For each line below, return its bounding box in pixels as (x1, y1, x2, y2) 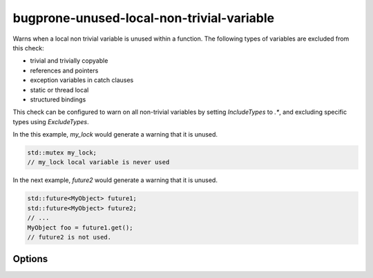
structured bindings (30, 95, 86, 103)
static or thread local (30, 86, 89, 94)
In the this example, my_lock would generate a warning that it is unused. (12, 130, 218, 139)
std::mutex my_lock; (27, 149, 97, 157)
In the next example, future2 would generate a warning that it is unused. (12, 176, 218, 184)
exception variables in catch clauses (30, 76, 134, 84)
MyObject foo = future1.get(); (27, 224, 134, 231)
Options (12, 253, 48, 265)
